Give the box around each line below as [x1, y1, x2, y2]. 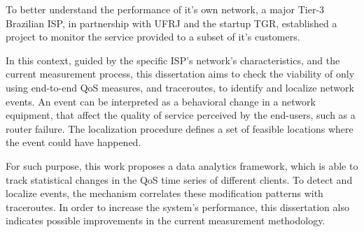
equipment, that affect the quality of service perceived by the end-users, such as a [6, 108, 356, 122]
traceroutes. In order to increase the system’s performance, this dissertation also [6, 199, 349, 214]
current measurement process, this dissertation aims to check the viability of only [6, 66, 355, 81]
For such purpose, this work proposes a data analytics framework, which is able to [6, 158, 358, 173]
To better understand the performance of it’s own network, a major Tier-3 [6, 2, 325, 16]
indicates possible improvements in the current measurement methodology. [6, 213, 325, 228]
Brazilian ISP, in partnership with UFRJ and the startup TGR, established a [6, 15, 337, 30]
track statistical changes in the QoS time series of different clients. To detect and [6, 172, 353, 187]
